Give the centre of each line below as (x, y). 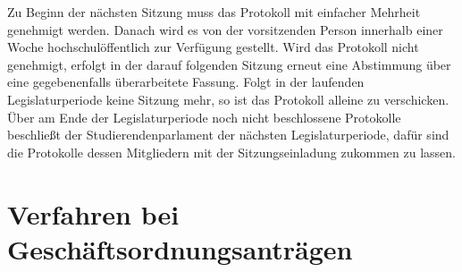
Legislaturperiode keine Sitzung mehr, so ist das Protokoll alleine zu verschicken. (228, 99)
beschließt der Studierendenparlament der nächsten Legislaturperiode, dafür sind (228, 135)
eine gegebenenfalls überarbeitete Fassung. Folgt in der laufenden (186, 82)
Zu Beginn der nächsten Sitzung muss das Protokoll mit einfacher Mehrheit (214, 12)
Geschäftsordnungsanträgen (180, 248)
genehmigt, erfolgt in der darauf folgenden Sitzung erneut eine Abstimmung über (229, 64)
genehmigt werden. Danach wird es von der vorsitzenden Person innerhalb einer (225, 29)
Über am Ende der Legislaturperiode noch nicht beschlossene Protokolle (204, 117)
